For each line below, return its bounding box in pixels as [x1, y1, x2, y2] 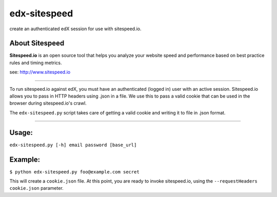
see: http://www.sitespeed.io [9, 69, 71, 75]
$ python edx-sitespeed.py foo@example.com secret [9, 169, 140, 174]
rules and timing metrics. [9, 60, 62, 66]
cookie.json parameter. [9, 185, 64, 191]
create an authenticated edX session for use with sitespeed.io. [9, 26, 142, 32]
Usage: [9, 128, 33, 137]
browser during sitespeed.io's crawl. [9, 100, 87, 106]
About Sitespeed [9, 39, 65, 48]
